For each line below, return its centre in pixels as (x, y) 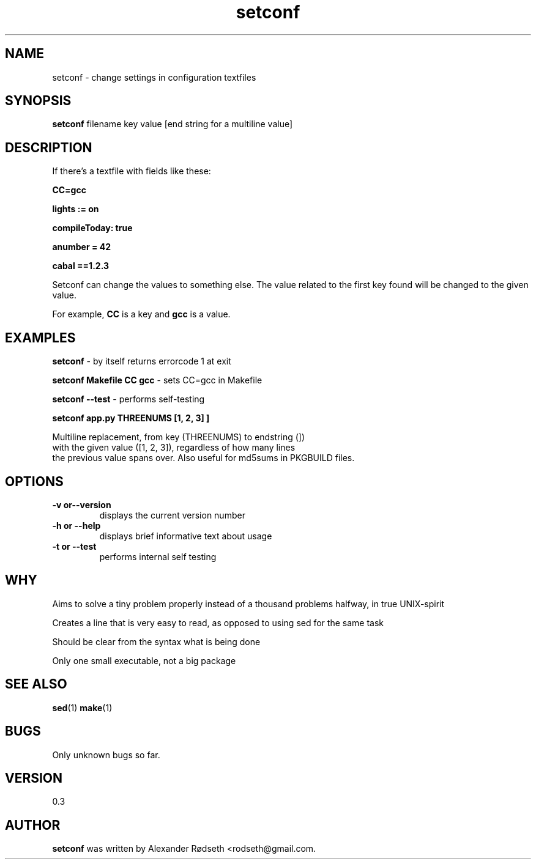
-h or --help (76, 525)
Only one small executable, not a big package (144, 660)
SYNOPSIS (38, 101)
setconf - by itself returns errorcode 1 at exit (142, 361)
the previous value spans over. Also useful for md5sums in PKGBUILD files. (203, 458)
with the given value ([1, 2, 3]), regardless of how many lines (174, 448)
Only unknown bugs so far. (106, 755)
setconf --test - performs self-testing (128, 399)
